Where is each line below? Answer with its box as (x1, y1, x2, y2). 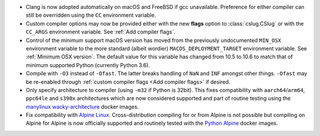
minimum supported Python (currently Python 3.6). (25, 61, 151, 68)
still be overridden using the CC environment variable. (25, 12, 156, 19)
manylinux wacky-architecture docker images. (25, 103, 139, 110)
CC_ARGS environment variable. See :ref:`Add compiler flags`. (25, 29, 176, 36)
